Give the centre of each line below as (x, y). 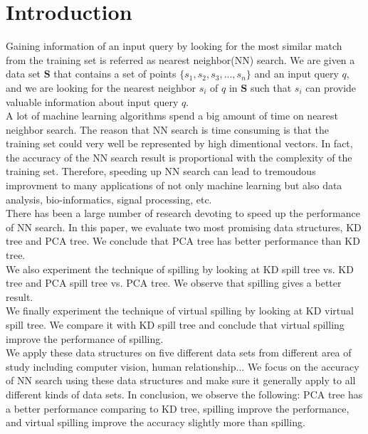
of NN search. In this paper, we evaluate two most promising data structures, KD (184, 227)
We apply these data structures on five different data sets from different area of (179, 353)
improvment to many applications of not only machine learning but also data (174, 185)
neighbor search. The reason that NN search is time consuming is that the (168, 129)
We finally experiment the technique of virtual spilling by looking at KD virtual (180, 311)
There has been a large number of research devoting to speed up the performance (183, 213)
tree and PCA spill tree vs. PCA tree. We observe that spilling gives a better (174, 283)
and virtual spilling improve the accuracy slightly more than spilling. (156, 422)
